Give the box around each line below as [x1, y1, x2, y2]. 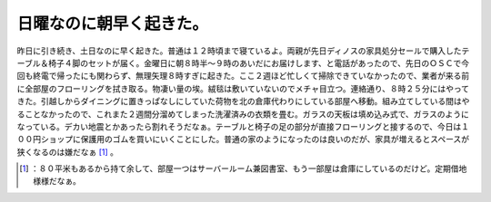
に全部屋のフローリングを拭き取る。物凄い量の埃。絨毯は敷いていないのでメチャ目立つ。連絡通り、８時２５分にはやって [16, 82, 470, 94]
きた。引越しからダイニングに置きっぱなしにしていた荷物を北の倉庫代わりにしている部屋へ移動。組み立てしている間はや [16, 96, 470, 107]
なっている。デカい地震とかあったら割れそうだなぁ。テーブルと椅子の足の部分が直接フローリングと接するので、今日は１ [16, 120, 470, 131]
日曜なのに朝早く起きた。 [16, 14, 209, 34]
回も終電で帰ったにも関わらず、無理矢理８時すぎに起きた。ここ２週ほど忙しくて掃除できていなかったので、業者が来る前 [16, 71, 470, 82]
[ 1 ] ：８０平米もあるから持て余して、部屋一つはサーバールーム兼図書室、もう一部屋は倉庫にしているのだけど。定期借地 [19, 163, 467, 174]
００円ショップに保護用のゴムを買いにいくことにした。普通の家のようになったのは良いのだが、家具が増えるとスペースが [16, 134, 470, 145]
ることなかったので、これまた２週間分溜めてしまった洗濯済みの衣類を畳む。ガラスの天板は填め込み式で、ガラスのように [16, 109, 470, 120]
